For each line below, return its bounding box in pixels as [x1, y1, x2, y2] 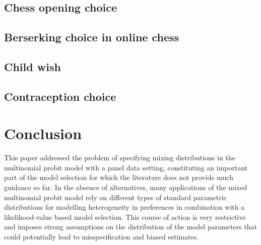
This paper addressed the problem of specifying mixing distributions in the [4, 152, 235, 163]
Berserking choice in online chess [4, 29, 179, 45]
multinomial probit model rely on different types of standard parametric [4, 192, 227, 202]
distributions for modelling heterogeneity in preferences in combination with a [4, 202, 245, 212]
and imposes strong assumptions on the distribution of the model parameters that [4, 221, 257, 232]
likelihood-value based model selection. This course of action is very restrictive [4, 211, 246, 222]
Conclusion [4, 123, 82, 144]
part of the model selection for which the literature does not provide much [4, 172, 233, 182]
